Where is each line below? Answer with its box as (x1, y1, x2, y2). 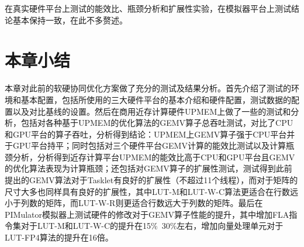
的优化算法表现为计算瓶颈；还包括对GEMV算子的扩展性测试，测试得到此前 (5, 162, 292, 174)
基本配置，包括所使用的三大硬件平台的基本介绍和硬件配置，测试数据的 (20, 93, 291, 105)
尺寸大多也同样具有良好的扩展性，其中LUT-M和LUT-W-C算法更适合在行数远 (5, 185, 299, 197)
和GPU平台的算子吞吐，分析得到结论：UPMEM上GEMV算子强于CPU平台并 (5, 128, 295, 140)
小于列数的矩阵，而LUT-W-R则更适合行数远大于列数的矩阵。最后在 (5, 197, 263, 209)
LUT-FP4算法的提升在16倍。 (5, 231, 113, 243)
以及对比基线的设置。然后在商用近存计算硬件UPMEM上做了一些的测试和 (12, 105, 291, 117)
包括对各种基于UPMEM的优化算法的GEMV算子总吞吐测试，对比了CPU (20, 116, 293, 129)
